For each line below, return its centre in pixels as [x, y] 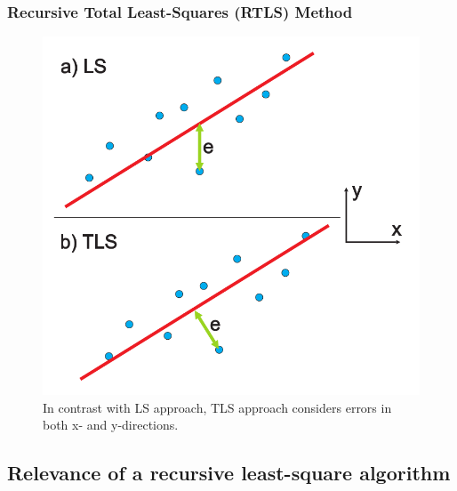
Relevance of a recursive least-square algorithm [229, 473]
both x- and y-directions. [111, 425]
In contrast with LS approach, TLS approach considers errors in [217, 407]
